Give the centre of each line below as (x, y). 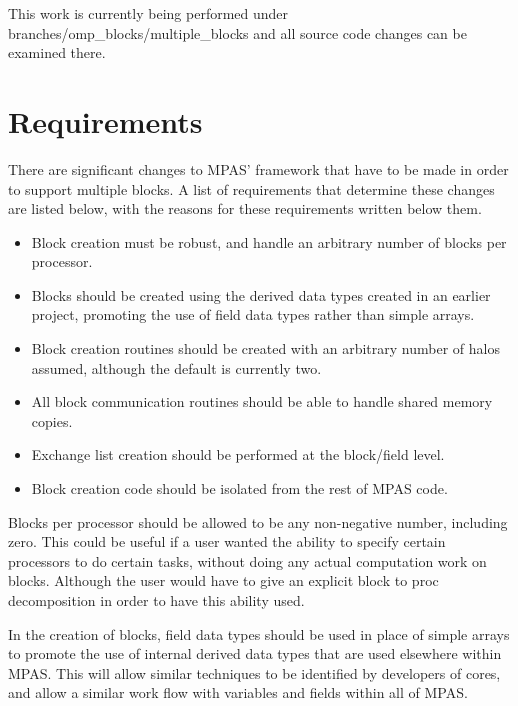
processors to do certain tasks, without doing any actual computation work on (247, 560)
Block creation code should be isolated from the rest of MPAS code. (239, 488)
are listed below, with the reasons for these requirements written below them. (245, 208)
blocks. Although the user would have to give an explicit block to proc (223, 580)
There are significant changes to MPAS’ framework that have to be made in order (258, 168)
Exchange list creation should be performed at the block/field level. (238, 454)
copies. (52, 420)
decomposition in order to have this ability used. (156, 600)
